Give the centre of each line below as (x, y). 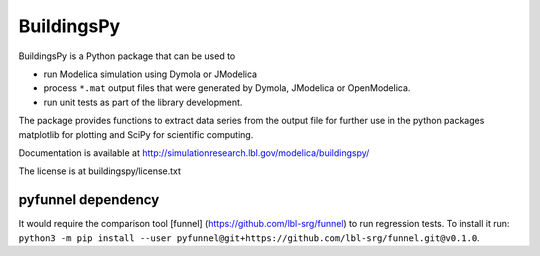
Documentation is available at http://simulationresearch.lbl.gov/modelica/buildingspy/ (194, 152)
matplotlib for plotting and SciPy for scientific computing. (136, 134)
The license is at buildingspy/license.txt (100, 171)
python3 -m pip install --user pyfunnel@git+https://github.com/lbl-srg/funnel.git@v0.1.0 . (249, 237)
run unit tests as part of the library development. (143, 102)
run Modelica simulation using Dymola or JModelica (150, 74)
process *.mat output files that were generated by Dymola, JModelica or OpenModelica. (227, 88)
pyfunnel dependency (89, 200)
